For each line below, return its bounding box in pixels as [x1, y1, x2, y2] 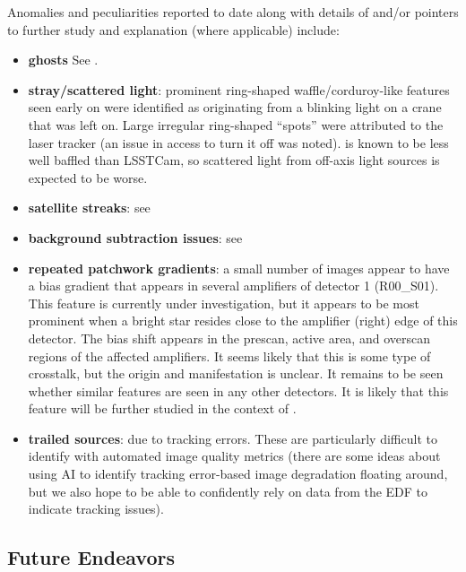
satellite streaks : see [28, 198, 151, 217]
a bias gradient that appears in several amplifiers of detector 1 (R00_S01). [28, 276, 439, 295]
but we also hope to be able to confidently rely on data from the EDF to [28, 481, 428, 500]
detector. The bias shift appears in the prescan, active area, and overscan [28, 328, 430, 347]
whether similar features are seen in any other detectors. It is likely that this [28, 381, 449, 400]
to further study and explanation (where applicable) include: [7, 20, 340, 39]
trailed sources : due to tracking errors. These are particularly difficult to [28, 429, 437, 447]
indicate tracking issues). [28, 499, 164, 518]
